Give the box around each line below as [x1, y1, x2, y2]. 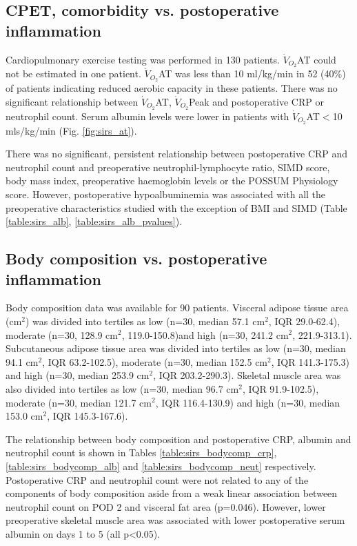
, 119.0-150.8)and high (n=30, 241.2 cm [121, 327, 289, 342]
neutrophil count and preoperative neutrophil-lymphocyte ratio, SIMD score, [6, 159, 330, 174]
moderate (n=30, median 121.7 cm [6, 395, 152, 409]
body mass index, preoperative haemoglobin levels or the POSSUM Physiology [6, 173, 338, 188]
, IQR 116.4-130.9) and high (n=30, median [155, 395, 340, 409]
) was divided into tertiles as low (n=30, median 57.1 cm [25, 313, 265, 328]
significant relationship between [6, 94, 139, 108]
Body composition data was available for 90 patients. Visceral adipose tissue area [6, 300, 349, 315]
